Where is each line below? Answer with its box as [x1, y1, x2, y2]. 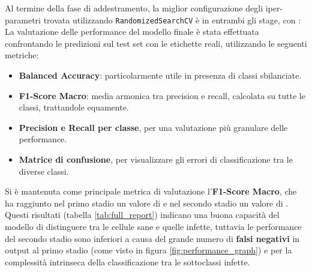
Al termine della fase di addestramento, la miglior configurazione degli [5, 2, 263, 14]
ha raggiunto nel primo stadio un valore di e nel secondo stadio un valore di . [5, 196, 289, 209]
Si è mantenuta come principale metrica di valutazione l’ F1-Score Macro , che [5, 185, 297, 198]
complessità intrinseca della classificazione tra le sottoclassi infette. [5, 255, 250, 268]
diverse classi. [19, 165, 69, 177]
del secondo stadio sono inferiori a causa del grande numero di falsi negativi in [5, 232, 300, 244]
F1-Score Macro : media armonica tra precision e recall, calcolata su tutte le [19, 89, 305, 101]
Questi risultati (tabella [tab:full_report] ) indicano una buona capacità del [5, 208, 280, 221]
